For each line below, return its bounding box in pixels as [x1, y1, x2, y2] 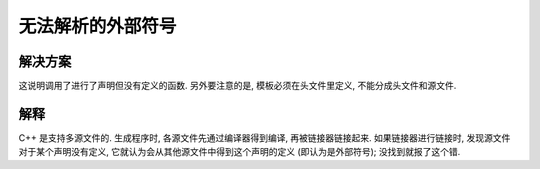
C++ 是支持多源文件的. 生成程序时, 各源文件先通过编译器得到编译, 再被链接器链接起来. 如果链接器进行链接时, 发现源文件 [18, 131, 511, 144]
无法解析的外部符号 [18, 15, 177, 37]
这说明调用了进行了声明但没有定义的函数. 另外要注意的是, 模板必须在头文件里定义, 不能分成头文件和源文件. [18, 80, 457, 92]
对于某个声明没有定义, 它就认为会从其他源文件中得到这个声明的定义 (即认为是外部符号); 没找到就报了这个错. [18, 146, 461, 158]
